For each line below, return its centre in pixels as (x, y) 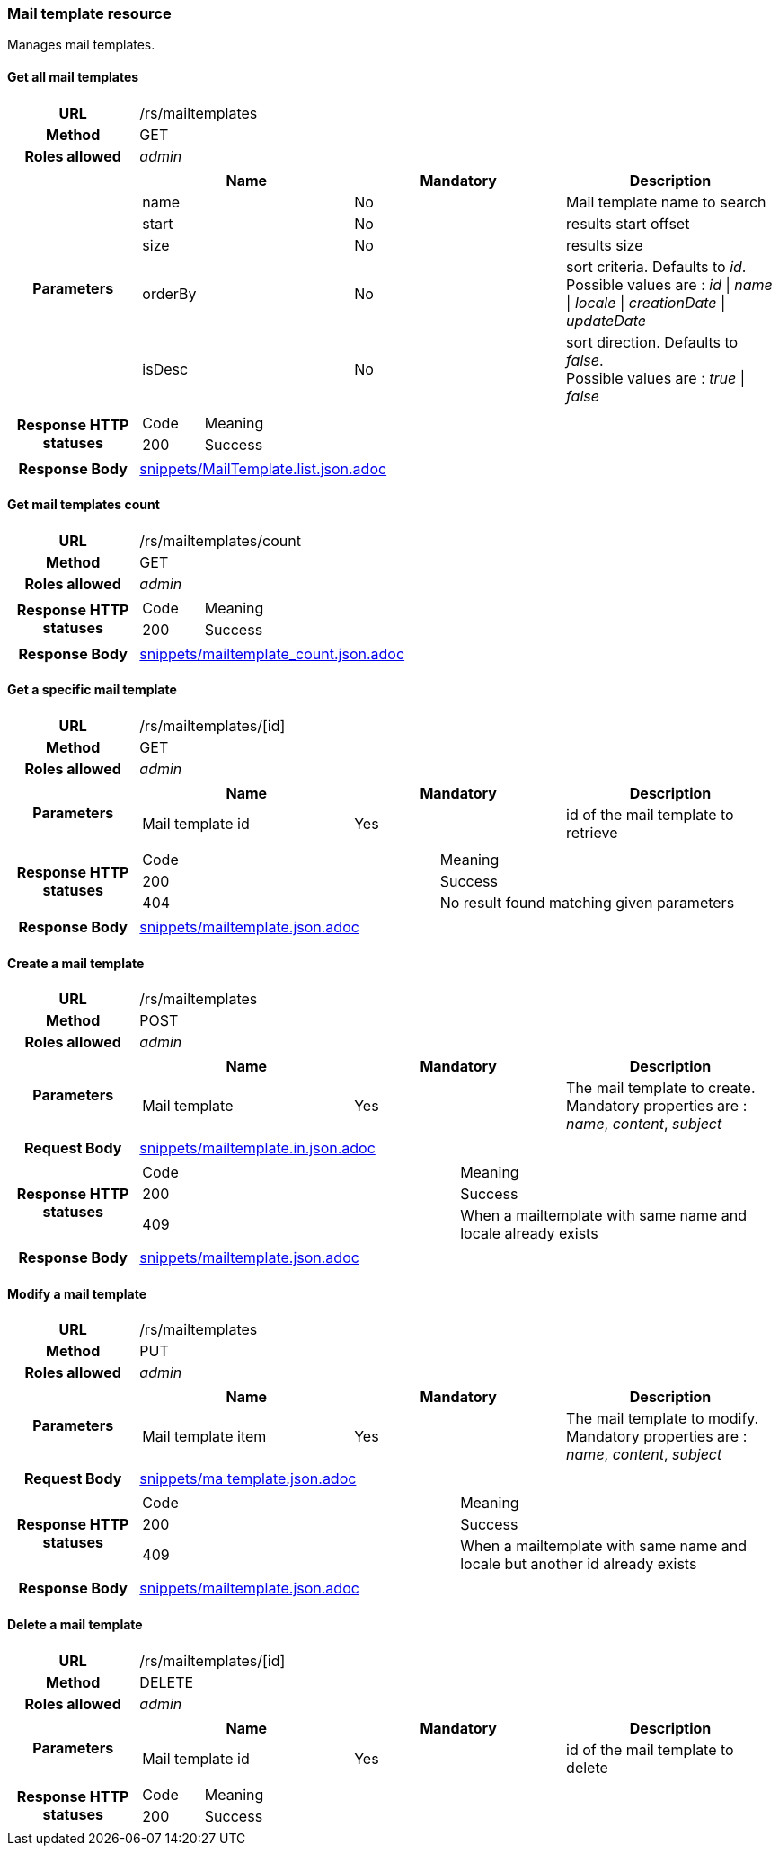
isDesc (165, 369)
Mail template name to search (666, 202)
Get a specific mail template (92, 690)
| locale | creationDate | (646, 302)
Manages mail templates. (81, 45)
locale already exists (529, 1234)
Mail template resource (89, 13)
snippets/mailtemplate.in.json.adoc (257, 1148)
